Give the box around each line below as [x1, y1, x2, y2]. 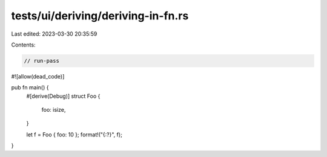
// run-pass [24, 57, 60, 64]
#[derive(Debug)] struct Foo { [26, 92, 101, 100]
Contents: [11, 41, 36, 48]
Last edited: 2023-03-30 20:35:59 [11, 30, 97, 37]
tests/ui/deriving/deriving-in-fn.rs [11, 9, 189, 22]
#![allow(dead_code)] [11, 72, 65, 80]
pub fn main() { [11, 84, 49, 91]
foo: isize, [41, 106, 66, 114]
